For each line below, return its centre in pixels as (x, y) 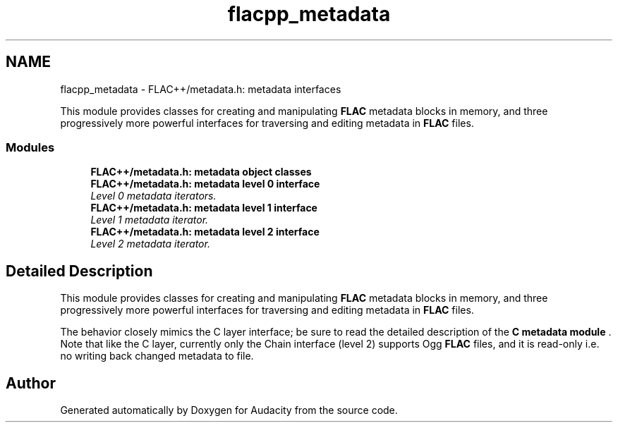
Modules (30, 147)
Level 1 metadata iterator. (150, 220)
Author (31, 383)
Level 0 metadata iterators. (153, 196)
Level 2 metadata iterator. (150, 244)
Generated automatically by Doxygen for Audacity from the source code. (229, 410)
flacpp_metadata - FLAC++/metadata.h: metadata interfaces (201, 89)
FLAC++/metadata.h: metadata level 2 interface (205, 232)
